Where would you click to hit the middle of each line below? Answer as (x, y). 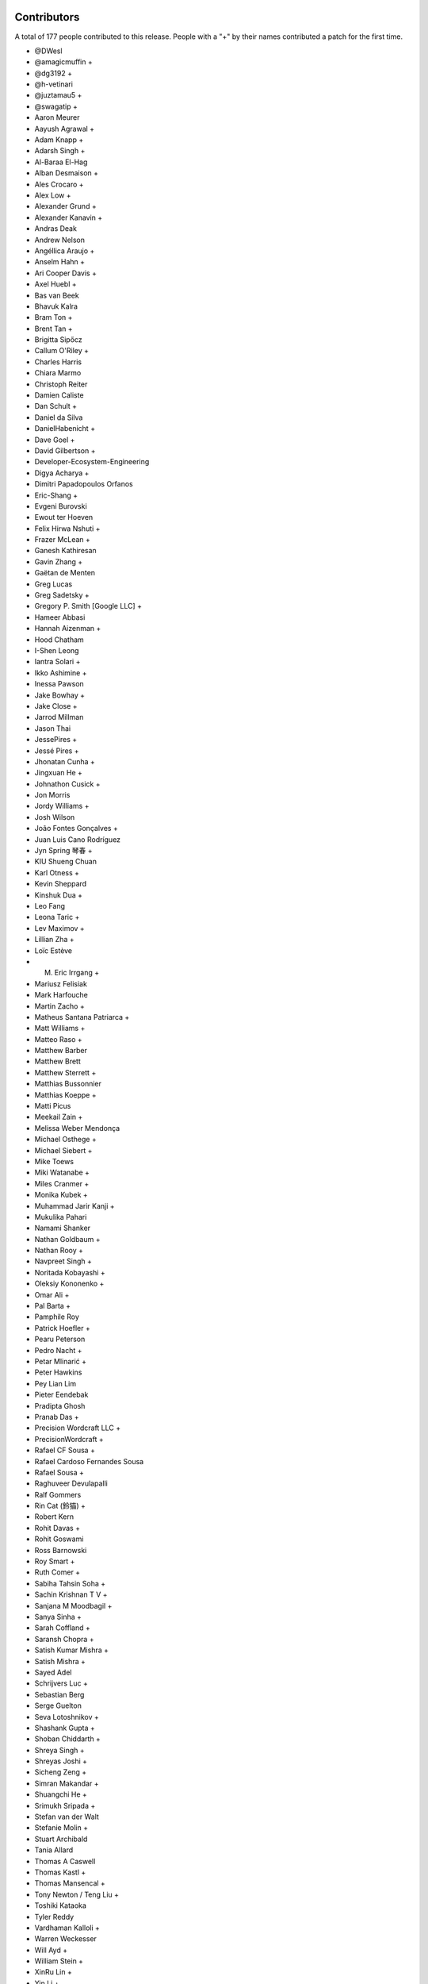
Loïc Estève (53, 950)
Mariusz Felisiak (61, 983)
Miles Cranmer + (62, 1183)
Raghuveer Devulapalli (71, 1483)
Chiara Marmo (58, 373)
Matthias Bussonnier (68, 1084)
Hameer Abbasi (60, 617)
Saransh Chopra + (64, 1639)
